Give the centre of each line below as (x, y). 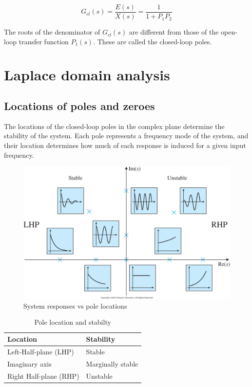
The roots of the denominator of (52, 32)
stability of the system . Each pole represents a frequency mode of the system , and (126, 136)
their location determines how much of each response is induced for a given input (125, 145)
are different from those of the (174, 32)
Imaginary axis (29, 363)
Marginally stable (112, 363)
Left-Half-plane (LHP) (41, 351)
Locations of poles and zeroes (79, 106)
